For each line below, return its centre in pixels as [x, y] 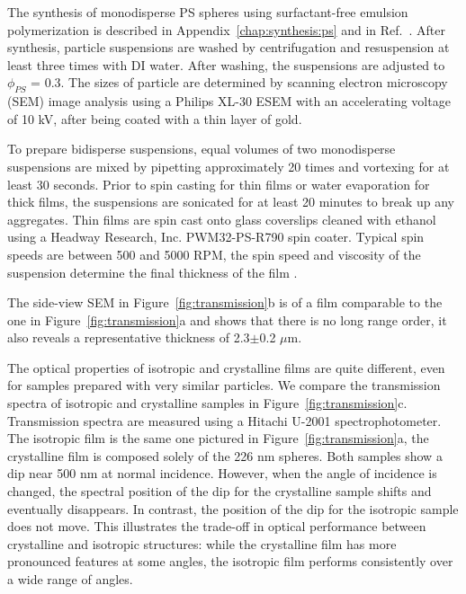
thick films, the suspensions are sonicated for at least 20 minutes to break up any [231, 202]
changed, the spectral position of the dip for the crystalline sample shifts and [220, 491]
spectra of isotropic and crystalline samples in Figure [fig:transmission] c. [207, 403]
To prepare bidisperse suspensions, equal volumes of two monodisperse [202, 149]
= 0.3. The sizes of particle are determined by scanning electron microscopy [239, 82]
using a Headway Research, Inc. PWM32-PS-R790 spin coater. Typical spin [216, 237]
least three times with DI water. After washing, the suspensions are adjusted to [226, 64]
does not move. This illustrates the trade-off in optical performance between [217, 526]
